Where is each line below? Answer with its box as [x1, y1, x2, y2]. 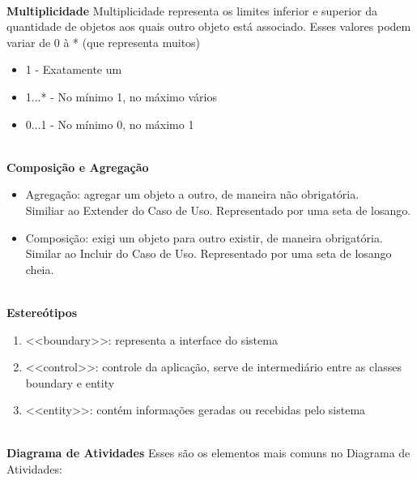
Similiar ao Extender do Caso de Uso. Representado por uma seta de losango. [25, 201, 411, 218]
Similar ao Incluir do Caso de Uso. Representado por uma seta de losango [25, 245, 392, 262]
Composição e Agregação [6, 158, 149, 175]
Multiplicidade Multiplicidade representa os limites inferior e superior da [6, 2, 378, 19]
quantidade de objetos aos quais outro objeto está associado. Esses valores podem [6, 18, 411, 35]
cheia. [25, 260, 54, 277]
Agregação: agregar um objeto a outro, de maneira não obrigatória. [25, 186, 360, 203]
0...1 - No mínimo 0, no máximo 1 [25, 115, 194, 132]
